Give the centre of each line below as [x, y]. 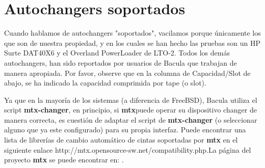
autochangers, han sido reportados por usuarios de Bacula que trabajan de [121, 62]
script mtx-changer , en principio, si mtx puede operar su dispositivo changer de [130, 110]
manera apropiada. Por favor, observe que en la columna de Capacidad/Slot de [127, 73]
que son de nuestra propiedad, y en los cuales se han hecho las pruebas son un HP [132, 43]
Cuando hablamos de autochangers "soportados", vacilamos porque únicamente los [132, 33]
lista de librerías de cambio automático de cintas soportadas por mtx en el [121, 140]
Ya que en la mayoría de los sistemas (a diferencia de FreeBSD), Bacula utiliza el [131, 100]
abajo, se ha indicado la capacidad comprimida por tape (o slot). [105, 83]
